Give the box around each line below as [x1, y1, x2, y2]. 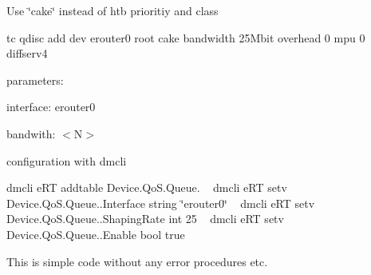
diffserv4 [6, 45, 48, 62]
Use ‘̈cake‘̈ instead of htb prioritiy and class [6, 2, 219, 18]
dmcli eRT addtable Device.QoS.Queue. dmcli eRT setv [6, 179, 287, 196]
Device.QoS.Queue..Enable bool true [6, 225, 185, 242]
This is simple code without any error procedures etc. [6, 253, 268, 269]
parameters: [6, 71, 64, 88]
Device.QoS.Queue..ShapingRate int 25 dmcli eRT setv [6, 210, 284, 227]
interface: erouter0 [6, 98, 96, 115]
